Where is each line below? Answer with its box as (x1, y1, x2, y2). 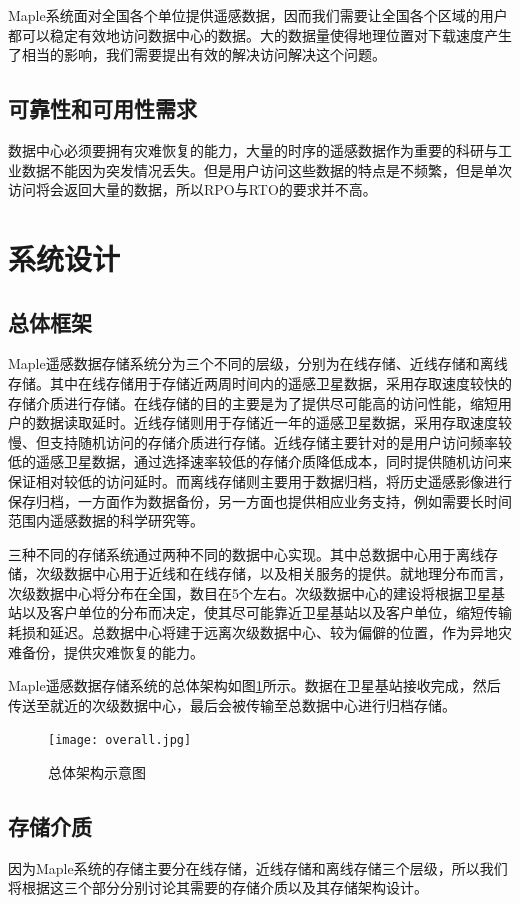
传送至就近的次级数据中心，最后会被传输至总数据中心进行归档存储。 (8, 694, 456, 715)
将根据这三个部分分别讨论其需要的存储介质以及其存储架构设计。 (8, 877, 428, 898)
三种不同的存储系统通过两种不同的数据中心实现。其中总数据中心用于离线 (8, 543, 484, 564)
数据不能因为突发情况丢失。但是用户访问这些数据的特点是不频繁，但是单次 (21, 159, 512, 180)
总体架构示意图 (48, 762, 146, 783)
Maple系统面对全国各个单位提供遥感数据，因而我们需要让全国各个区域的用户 (8, 5, 508, 25)
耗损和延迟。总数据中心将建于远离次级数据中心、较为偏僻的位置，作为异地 (8, 622, 498, 643)
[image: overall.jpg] (48, 733, 192, 748)
